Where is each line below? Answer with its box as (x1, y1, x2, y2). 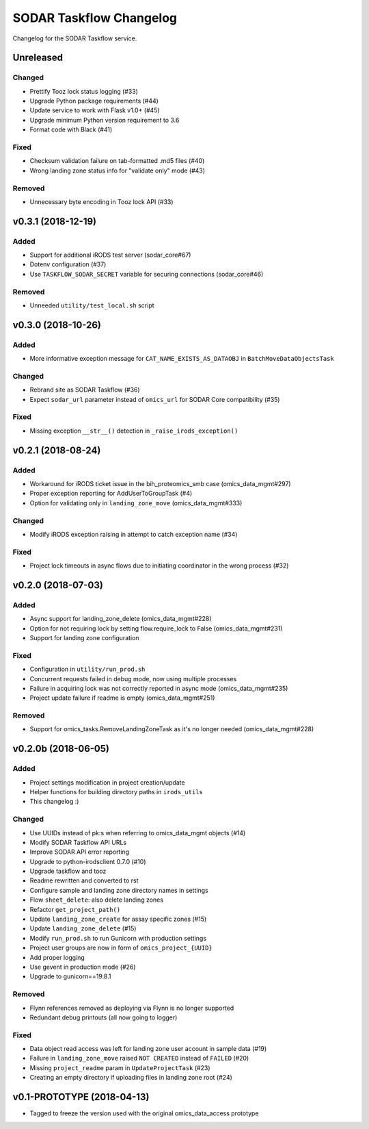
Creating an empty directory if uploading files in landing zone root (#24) (29, 1074, 232, 1082)
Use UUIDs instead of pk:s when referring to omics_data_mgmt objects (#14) (29, 828, 246, 837)
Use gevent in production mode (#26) (29, 963, 136, 971)
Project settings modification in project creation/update (29, 778, 185, 787)
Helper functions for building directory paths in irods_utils (29, 788, 203, 796)
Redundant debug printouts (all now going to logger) (29, 1013, 178, 1022)
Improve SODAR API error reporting (29, 848, 130, 856)
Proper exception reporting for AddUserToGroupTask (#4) (29, 490, 193, 498)
